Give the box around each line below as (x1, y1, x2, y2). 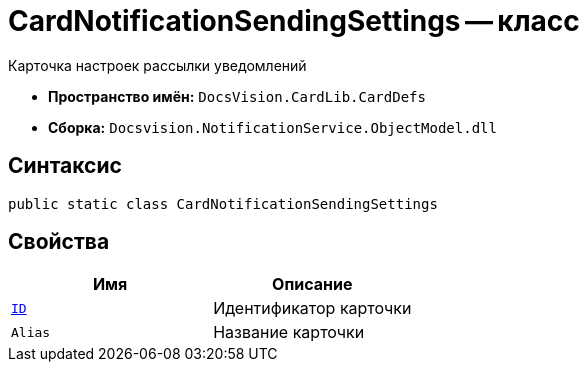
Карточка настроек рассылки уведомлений (8, 56, 307, 74)
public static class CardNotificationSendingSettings (8, 195, 438, 212)
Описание (272, 274, 353, 295)
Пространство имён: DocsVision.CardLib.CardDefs (48, 87, 426, 105)
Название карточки (213, 322, 365, 343)
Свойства (8, 229, 110, 255)
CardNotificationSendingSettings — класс (8, 4, 580, 38)
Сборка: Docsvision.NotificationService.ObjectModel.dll (48, 118, 497, 136)
